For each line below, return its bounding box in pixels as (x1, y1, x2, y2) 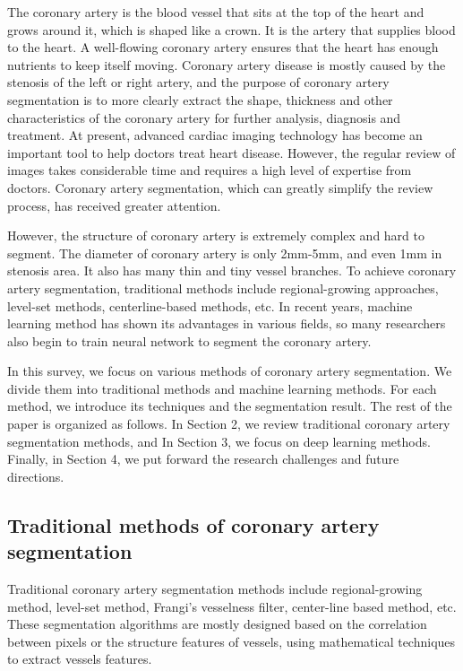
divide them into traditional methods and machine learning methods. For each (7, 379, 437, 397)
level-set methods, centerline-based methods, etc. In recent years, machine (7, 296, 413, 315)
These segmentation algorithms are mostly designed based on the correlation (7, 614, 427, 633)
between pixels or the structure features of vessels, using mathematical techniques (7, 632, 456, 650)
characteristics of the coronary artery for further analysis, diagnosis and (7, 108, 401, 126)
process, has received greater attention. (7, 196, 221, 214)
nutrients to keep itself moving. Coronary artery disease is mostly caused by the (7, 55, 446, 74)
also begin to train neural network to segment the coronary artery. (7, 331, 372, 350)
